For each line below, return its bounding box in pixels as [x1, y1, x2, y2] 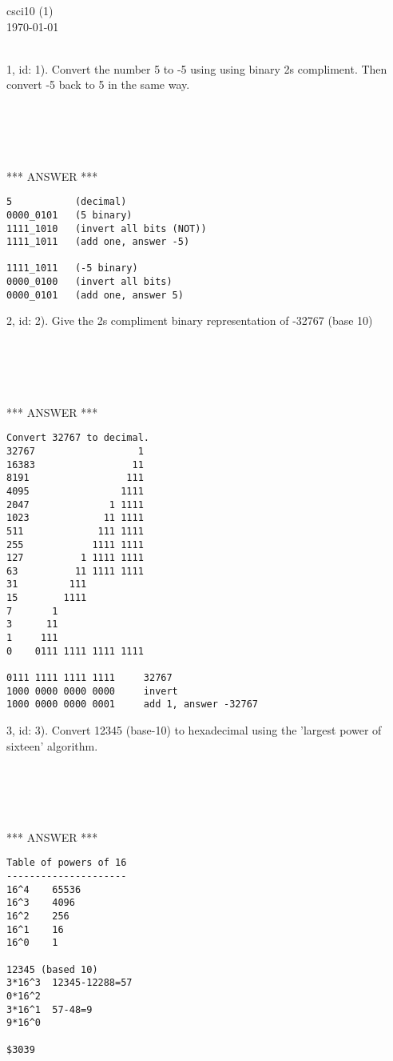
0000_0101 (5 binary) [6, 209, 133, 221]
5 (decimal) [6, 196, 127, 208]
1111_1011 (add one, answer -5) [6, 236, 190, 248]
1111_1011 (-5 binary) [6, 262, 138, 274]
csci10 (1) [6, 2, 54, 18]
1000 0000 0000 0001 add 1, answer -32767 [6, 699, 258, 711]
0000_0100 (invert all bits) [6, 276, 173, 288]
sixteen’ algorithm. [6, 737, 98, 754]
